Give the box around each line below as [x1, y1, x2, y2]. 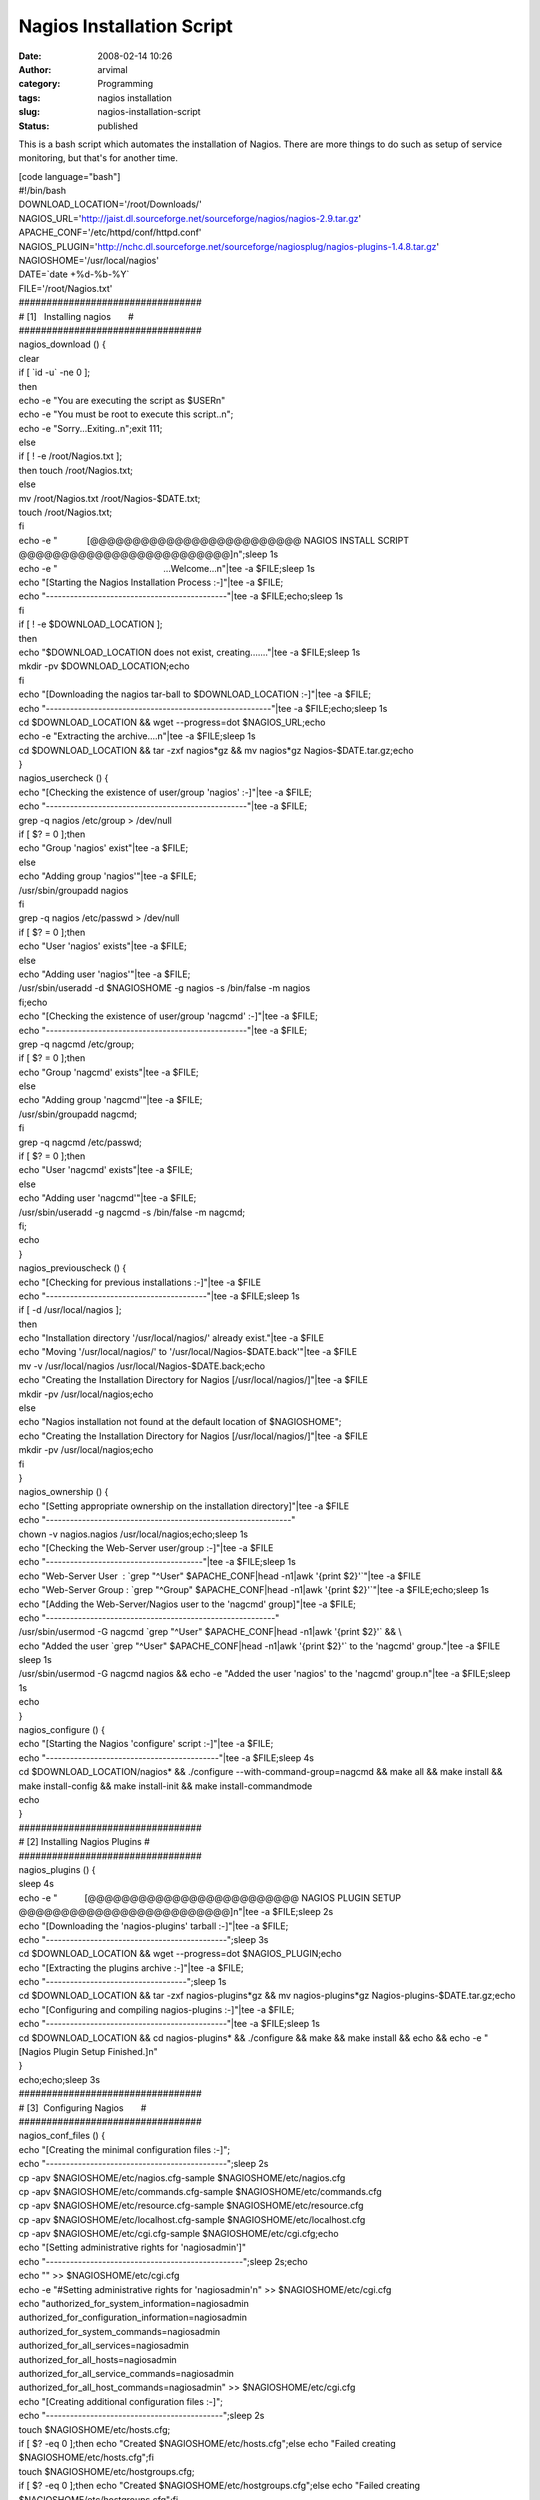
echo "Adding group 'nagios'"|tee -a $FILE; [18, 870, 197, 882]
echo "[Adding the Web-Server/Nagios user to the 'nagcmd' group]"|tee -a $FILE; [18, 1598, 357, 1610]
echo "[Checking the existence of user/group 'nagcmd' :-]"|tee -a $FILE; [18, 1010, 319, 1022]
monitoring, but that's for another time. [18, 152, 179, 164]
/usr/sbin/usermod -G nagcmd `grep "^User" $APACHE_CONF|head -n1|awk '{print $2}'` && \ [18, 1626, 402, 1638]
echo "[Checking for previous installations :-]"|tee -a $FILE [18, 1276, 262, 1288]
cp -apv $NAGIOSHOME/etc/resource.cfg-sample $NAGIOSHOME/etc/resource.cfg [18, 2200, 364, 2212]
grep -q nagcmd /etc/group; [18, 1038, 135, 1050]
